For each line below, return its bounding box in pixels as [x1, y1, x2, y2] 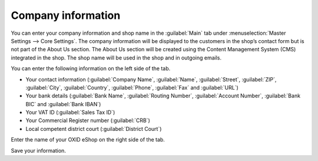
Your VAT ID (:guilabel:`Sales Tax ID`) [25, 109, 115, 116]
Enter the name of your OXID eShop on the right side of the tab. [11, 136, 165, 143]
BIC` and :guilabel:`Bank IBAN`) [25, 100, 101, 107]
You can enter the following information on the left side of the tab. [11, 65, 171, 72]
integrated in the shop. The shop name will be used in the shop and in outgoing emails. [11, 54, 222, 61]
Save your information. [11, 147, 66, 154]
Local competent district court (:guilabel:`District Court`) [25, 125, 162, 132]
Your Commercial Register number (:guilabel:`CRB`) [25, 117, 150, 124]
